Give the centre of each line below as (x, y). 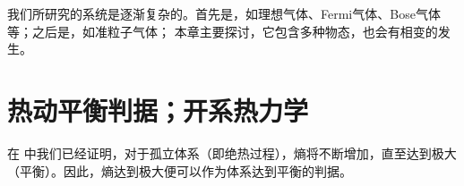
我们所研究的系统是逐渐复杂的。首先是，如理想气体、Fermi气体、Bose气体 (224, 13)
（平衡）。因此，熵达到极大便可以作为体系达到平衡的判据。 (180, 170)
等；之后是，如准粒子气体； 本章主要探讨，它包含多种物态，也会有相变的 (223, 31)
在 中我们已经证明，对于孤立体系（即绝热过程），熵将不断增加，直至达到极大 (232, 152)
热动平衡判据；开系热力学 (158, 110)
